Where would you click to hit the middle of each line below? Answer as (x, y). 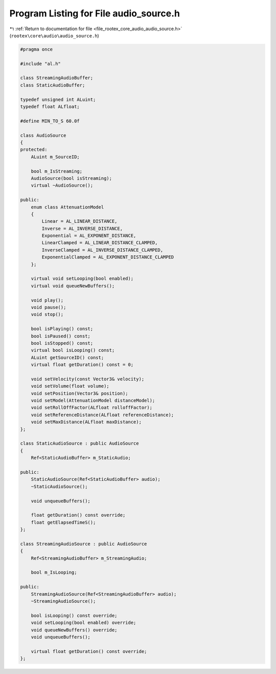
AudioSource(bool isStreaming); (72, 178)
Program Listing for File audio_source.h (95, 13)
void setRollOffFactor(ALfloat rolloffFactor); (92, 408)
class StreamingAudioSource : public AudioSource (84, 544)
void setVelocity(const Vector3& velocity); (88, 379)
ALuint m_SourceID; (55, 157)
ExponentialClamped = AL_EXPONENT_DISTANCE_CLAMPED (108, 257)
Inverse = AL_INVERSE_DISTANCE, (82, 228)
